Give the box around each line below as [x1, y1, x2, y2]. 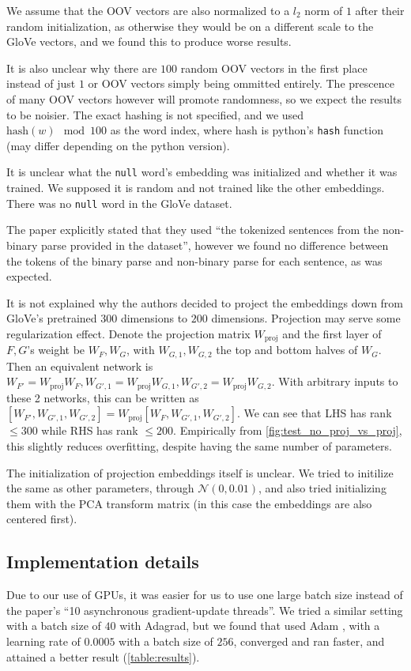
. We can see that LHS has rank [236, 405, 392, 421]
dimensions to [120, 310, 188, 326]
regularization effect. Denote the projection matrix [6, 325, 251, 341]
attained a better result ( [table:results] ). [6, 648, 200, 665]
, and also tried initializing [258, 480, 386, 496]
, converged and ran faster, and [233, 632, 385, 649]
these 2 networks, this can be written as [6, 389, 199, 405]
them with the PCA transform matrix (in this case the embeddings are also [6, 495, 372, 511]
